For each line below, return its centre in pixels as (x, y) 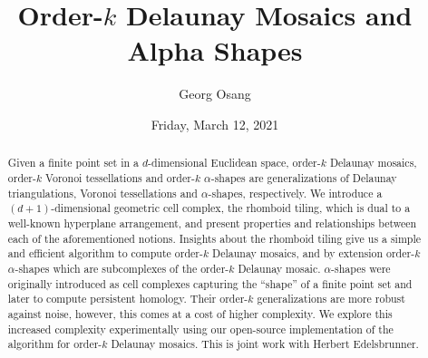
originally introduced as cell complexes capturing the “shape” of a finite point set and (210, 283)
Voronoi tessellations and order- (120, 177)
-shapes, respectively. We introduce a (295, 193)
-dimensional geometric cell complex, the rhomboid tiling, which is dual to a (231, 208)
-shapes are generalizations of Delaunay (304, 177)
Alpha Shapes (215, 50)
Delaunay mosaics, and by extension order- (314, 253)
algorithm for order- (55, 344)
